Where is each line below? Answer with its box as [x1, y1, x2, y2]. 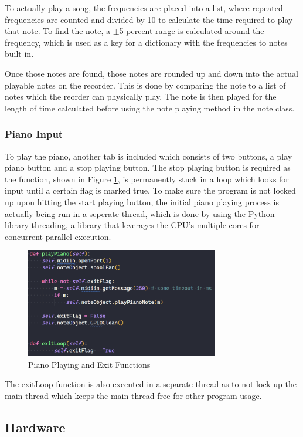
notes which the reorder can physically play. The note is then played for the [5, 90, 277, 103]
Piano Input [5, 127, 63, 141]
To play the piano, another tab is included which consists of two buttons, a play [5, 150, 292, 162]
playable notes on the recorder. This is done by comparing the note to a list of [5, 79, 286, 91]
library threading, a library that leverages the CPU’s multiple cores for [5, 219, 260, 231]
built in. [5, 48, 34, 60]
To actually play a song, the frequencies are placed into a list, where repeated [5, 2, 283, 13]
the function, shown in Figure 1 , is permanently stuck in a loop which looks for [5, 172, 289, 185]
